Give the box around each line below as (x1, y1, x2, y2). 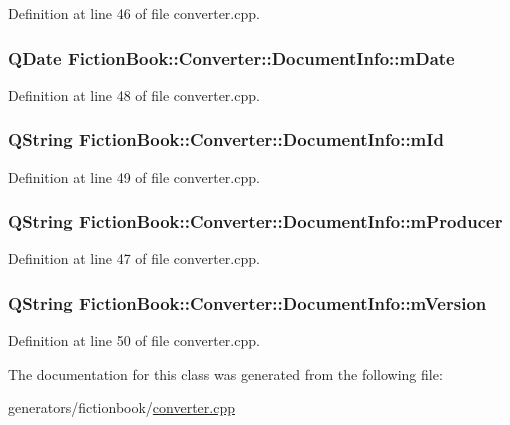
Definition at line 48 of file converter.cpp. (8, 84, 260, 105)
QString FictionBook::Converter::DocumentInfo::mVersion (8, 290, 487, 315)
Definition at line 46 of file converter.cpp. (8, 3, 260, 23)
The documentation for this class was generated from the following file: (8, 363, 443, 384)
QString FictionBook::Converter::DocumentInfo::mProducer (8, 209, 503, 234)
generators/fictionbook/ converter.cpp (8, 397, 235, 418)
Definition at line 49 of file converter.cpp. (8, 166, 260, 187)
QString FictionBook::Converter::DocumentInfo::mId (8, 127, 444, 152)
